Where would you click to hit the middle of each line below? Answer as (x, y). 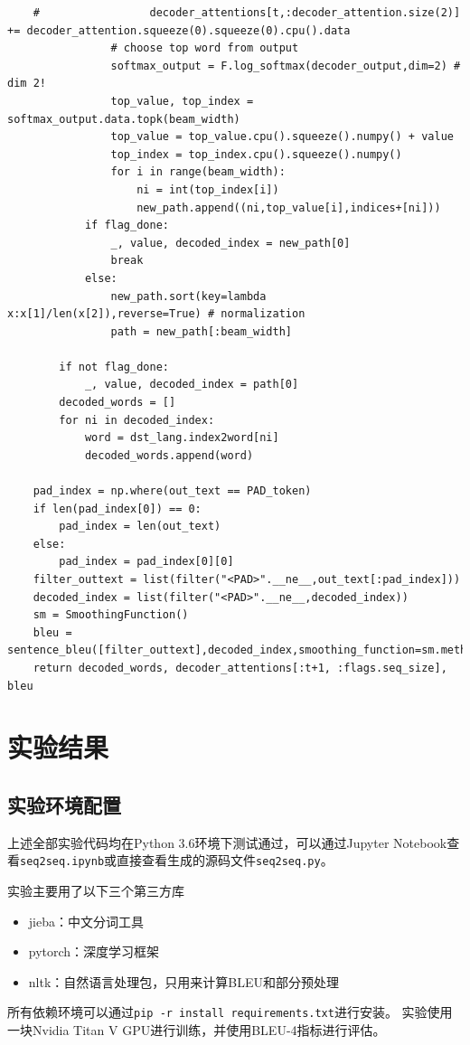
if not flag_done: (114, 367)
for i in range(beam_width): (198, 172)
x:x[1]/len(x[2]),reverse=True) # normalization (156, 314)
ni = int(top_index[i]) (208, 189)
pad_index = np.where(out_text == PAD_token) (172, 491)
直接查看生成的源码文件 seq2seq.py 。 (225, 860)
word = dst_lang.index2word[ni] (182, 438)
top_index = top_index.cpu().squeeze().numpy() (256, 154)
